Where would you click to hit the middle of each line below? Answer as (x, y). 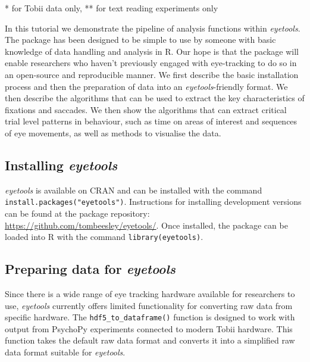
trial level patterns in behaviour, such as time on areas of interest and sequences (151, 121)
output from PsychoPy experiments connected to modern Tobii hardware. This (149, 328)
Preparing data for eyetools (90, 269)
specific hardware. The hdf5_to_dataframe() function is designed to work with (150, 317)
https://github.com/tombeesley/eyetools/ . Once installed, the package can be (146, 225)
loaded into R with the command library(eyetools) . (104, 237)
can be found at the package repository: (77, 213)
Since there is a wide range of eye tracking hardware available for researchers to (150, 294)
